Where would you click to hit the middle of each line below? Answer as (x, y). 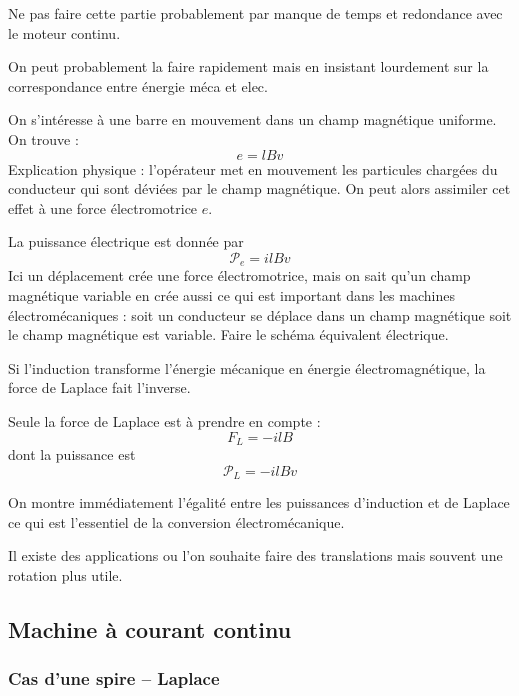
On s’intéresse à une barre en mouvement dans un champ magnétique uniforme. (252, 119)
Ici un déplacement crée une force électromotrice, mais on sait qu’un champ (239, 275)
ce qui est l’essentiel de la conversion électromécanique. (176, 521)
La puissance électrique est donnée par (126, 241)
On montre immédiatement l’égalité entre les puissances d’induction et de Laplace (259, 502)
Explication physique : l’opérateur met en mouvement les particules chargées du (253, 168)
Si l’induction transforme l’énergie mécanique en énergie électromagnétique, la (247, 367)
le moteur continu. (64, 32)
